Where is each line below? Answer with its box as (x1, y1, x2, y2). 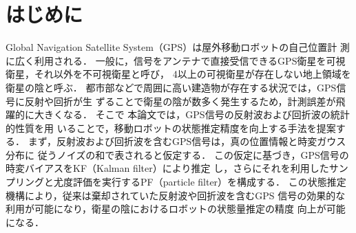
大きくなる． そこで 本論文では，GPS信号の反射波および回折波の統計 (34, 107, 350, 122)
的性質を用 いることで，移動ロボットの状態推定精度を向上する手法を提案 (6, 120, 336, 135)
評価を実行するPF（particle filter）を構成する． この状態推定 (72, 175, 346, 189)
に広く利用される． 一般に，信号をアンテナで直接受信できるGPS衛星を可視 (6, 53, 346, 67)
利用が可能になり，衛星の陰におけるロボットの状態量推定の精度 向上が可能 (6, 201, 346, 216)
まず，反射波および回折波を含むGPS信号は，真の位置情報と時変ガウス (28, 134, 346, 148)
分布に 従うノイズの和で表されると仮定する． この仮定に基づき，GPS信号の (6, 147, 349, 162)
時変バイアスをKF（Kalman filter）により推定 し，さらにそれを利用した (6, 161, 329, 175)
